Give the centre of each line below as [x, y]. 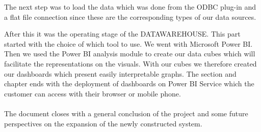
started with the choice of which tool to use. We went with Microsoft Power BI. [128, 43]
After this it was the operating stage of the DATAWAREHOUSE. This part [122, 34]
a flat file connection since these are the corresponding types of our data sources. [130, 16]
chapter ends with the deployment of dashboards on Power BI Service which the [129, 84]
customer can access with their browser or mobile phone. [93, 93]
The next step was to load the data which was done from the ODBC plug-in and [130, 7]
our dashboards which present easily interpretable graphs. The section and [120, 73]
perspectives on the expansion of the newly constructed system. [103, 123]
